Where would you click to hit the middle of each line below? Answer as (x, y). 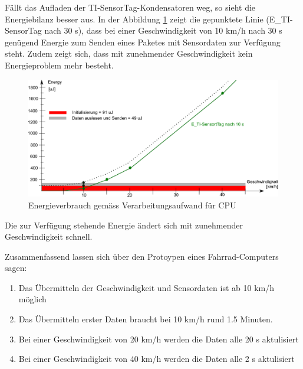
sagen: (16, 268)
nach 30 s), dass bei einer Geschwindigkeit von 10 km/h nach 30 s (163, 30)
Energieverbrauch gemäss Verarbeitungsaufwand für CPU (132, 205)
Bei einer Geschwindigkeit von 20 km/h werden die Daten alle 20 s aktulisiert (159, 339)
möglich (32, 299)
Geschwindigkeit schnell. (49, 236)
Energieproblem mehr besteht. (59, 65)
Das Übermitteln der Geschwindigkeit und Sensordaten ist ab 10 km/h (146, 287)
